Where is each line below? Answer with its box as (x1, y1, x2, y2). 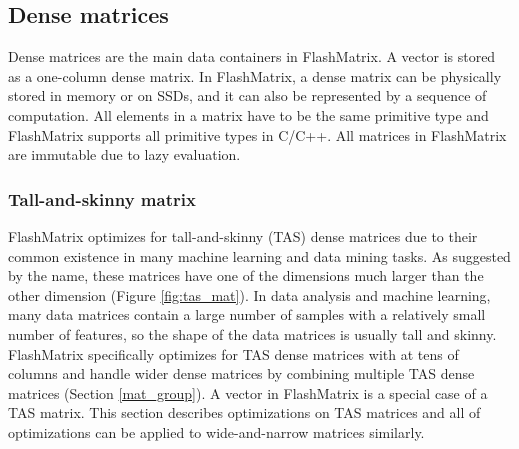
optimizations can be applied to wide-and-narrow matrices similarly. (8, 421, 425, 442)
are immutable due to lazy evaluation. (8, 144, 241, 165)
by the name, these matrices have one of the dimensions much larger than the (8, 265, 484, 286)
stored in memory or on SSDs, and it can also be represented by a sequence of (8, 85, 487, 106)
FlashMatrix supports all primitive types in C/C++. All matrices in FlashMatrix (8, 124, 507, 145)
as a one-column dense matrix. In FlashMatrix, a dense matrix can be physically (8, 65, 502, 86)
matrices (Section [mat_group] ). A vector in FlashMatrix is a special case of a (8, 382, 488, 403)
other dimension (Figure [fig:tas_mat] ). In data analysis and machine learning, (8, 284, 491, 305)
